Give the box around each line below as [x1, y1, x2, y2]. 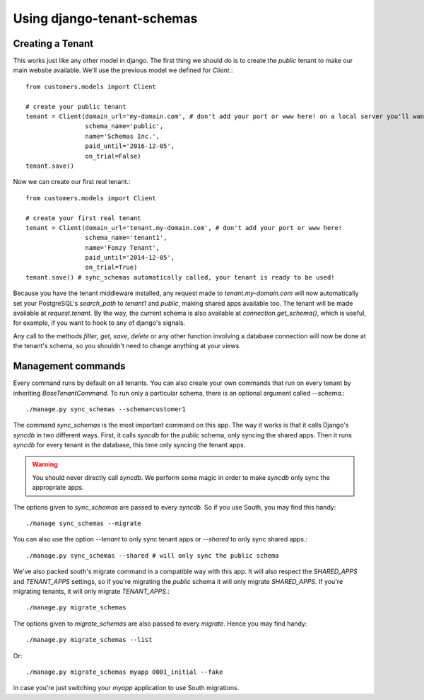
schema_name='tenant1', [85, 234, 167, 242]
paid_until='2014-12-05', [85, 253, 175, 262]
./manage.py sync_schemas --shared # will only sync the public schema [25, 551, 279, 559]
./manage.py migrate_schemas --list [25, 636, 153, 644]
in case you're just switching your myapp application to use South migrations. [13, 684, 240, 692]
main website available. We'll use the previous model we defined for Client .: [13, 66, 233, 74]
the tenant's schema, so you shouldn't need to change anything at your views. [13, 342, 242, 350]
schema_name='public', [85, 122, 164, 130]
